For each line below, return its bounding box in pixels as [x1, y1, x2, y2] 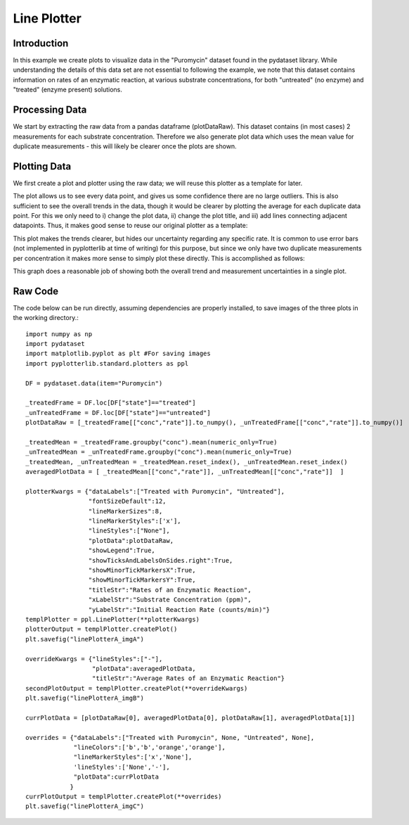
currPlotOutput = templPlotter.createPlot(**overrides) [25, 793, 222, 800]
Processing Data [13, 104, 87, 116]
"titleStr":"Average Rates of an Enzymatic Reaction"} [91, 674, 285, 682]
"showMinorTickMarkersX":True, [88, 566, 196, 575]
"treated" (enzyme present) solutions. [13, 85, 123, 94]
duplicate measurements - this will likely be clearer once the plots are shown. [13, 141, 237, 151]
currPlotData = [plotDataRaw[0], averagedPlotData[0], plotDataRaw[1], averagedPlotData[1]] [25, 714, 356, 722]
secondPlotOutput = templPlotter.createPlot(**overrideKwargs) [25, 684, 248, 692]
